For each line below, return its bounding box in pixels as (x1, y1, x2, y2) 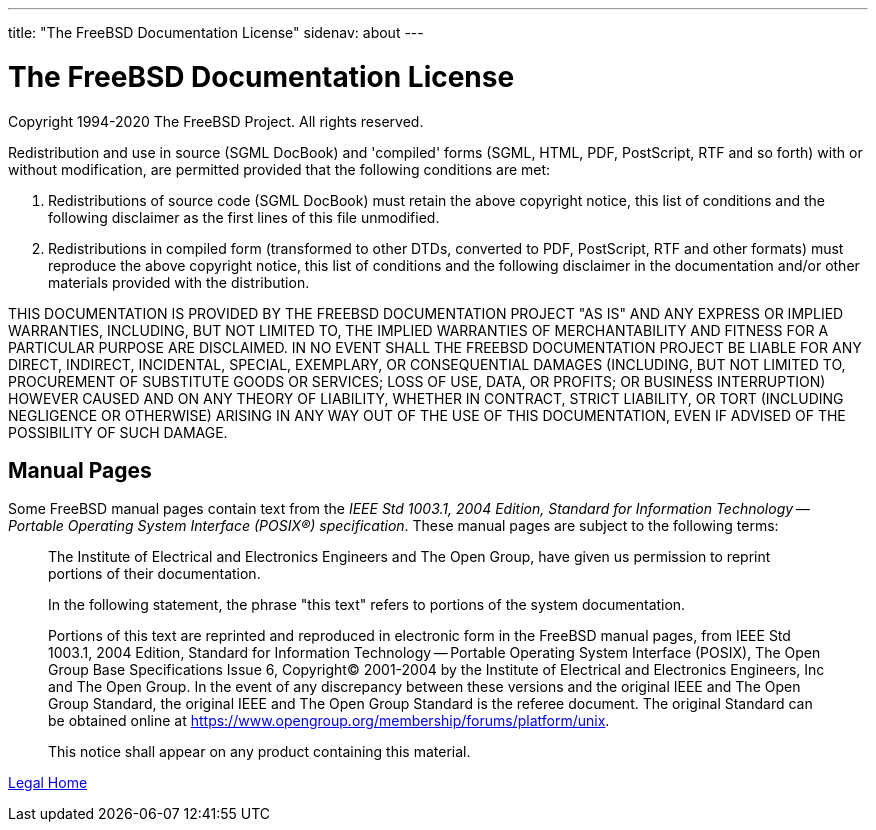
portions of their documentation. (48, 565, 261, 583)
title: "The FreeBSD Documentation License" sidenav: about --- (8, 24, 424, 41)
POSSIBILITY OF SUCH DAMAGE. (8, 423, 228, 441)
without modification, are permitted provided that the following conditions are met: (8, 160, 551, 178)
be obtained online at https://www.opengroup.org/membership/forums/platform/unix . (48, 712, 610, 730)
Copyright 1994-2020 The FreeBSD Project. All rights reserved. (8, 112, 424, 130)
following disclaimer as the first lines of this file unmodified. (48, 208, 440, 226)
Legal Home (8, 774, 88, 792)
